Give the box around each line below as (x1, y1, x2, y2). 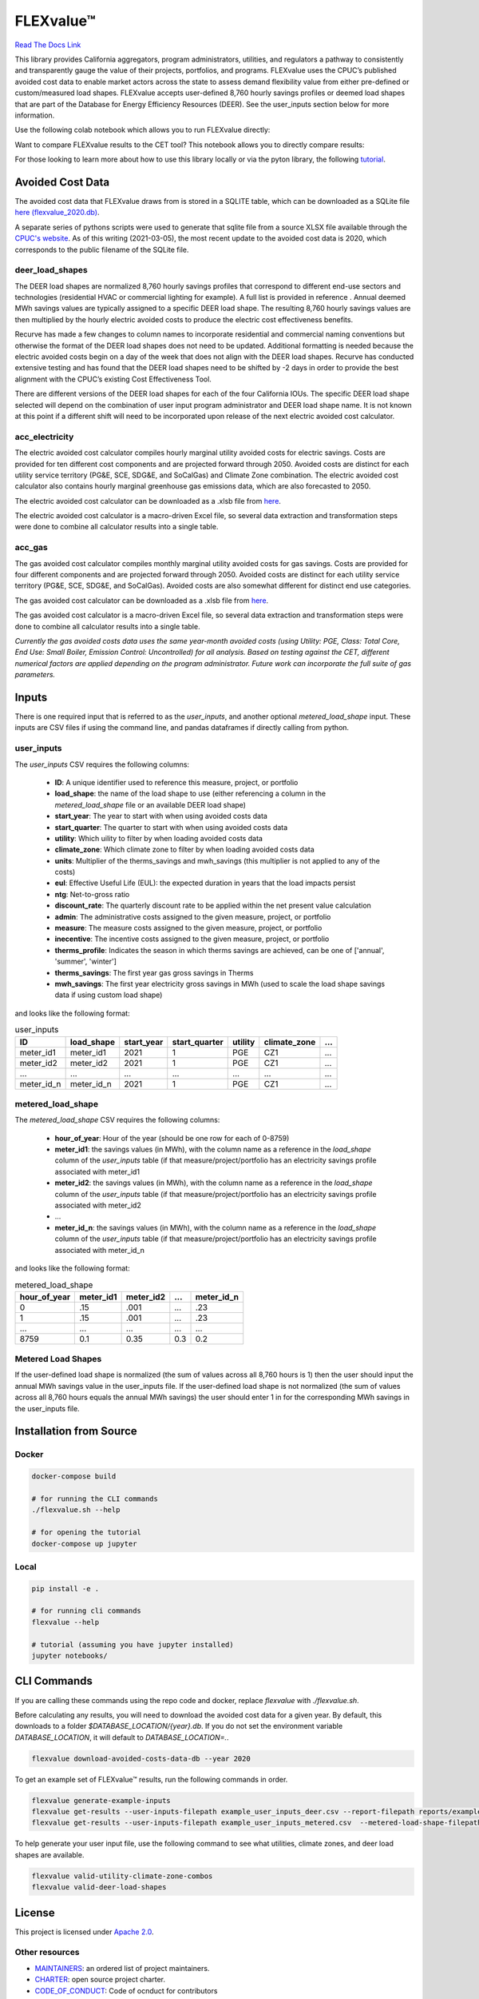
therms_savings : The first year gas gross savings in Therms (54, 968, 254, 977)
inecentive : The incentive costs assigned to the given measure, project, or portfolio (54, 934, 330, 944)
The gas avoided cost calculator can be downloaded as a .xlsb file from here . (14, 596, 269, 605)
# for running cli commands (31, 1606, 141, 1615)
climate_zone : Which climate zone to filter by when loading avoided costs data (54, 844, 315, 855)
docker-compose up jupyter (31, 1539, 137, 1548)
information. (14, 110, 55, 120)
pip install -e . (31, 1584, 100, 1593)
